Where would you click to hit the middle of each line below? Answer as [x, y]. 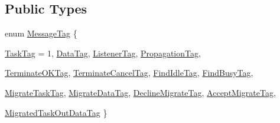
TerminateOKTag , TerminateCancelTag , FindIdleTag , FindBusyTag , [129, 73]
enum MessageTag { [41, 33]
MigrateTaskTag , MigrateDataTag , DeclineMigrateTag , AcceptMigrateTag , [140, 92]
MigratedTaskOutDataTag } [56, 112]
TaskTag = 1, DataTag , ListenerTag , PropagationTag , [103, 53]
